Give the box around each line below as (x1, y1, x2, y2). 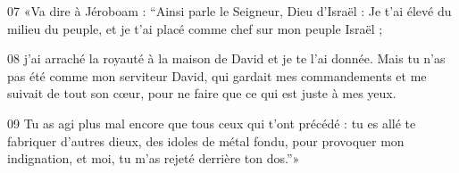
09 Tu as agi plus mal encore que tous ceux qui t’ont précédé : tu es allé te (7, 113, 416, 132)
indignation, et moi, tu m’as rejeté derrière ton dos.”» (7, 149, 300, 168)
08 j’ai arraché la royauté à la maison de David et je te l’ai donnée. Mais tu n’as (7, 49, 446, 68)
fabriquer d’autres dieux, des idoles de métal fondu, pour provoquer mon (7, 131, 405, 150)
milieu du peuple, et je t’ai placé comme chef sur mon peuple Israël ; (7, 19, 383, 37)
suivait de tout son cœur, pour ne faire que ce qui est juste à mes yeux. (7, 84, 396, 103)
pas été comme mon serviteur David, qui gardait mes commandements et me (7, 66, 427, 85)
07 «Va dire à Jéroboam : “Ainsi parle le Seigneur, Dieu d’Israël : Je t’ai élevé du (7, 2, 452, 20)
